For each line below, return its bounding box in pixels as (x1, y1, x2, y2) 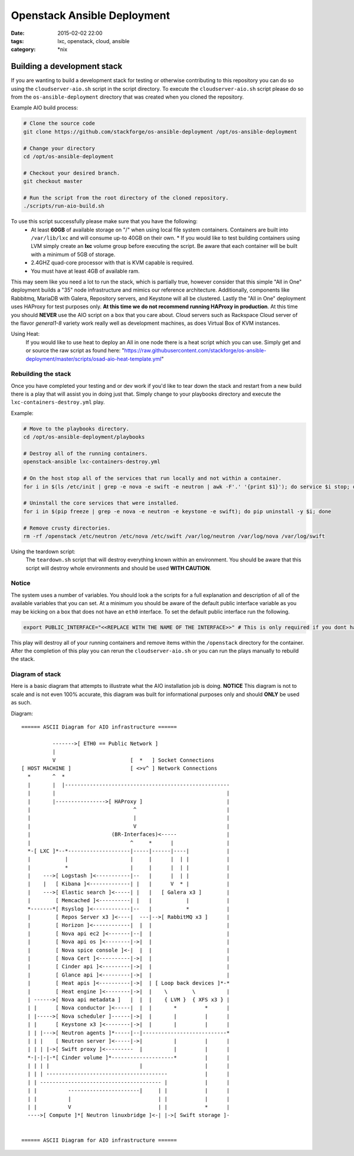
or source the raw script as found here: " (25, 347, 125, 354)
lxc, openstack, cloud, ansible (57, 37, 130, 44)
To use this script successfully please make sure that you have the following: (11, 218, 198, 225)
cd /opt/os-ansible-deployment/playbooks (23, 434, 145, 440)
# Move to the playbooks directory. (23, 425, 130, 432)
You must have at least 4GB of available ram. (31, 267, 140, 275)
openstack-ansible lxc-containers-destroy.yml (23, 458, 160, 465)
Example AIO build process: (11, 104, 78, 112)
